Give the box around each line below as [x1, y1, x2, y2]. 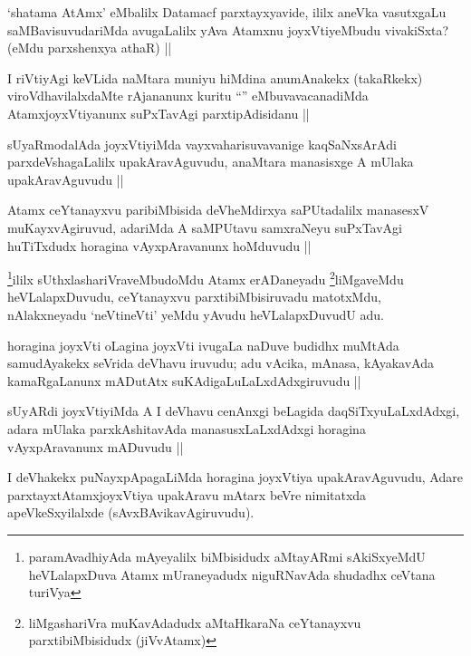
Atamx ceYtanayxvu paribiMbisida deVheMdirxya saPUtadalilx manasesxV [7, 200, 429, 219]
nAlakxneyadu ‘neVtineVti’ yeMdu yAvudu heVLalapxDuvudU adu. [7, 304, 384, 323]
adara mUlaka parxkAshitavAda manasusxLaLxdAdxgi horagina [7, 419, 366, 438]
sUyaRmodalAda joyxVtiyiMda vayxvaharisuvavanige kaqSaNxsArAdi [7, 134, 397, 153]
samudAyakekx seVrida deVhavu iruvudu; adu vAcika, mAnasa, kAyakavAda [7, 353, 434, 372]
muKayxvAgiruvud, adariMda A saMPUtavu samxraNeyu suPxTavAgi [7, 217, 402, 236]
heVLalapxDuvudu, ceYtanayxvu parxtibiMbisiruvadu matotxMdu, [7, 287, 381, 306]
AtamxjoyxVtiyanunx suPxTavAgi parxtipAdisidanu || [7, 103, 310, 122]
